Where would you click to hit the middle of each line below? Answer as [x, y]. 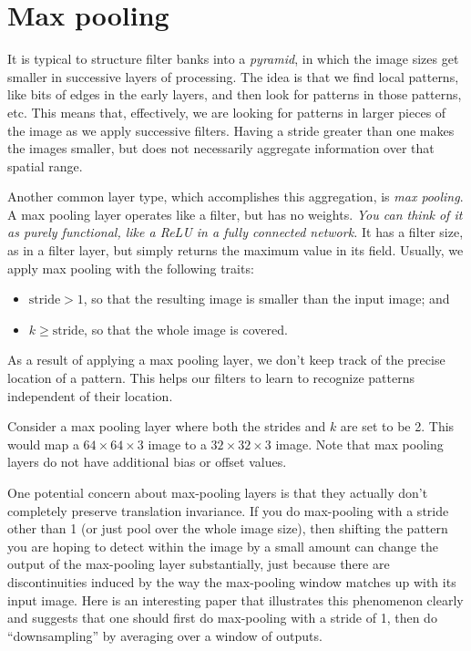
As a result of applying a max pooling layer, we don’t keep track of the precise [226, 360]
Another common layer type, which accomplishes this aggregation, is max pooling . [235, 196]
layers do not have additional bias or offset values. [147, 462]
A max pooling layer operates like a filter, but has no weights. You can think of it [235, 214]
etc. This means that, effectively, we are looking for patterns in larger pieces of [227, 112]
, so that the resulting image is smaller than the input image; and [266, 299]
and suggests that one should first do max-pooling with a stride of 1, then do [222, 618]
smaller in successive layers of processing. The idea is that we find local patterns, [233, 76]
